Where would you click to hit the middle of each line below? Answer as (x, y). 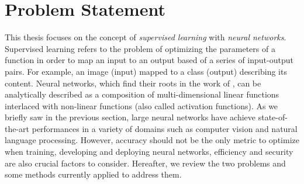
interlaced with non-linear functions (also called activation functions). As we (141, 105)
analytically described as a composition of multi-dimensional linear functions (142, 94)
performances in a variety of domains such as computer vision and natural (165, 128)
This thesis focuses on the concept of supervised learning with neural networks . (146, 37)
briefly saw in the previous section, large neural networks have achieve (130, 117)
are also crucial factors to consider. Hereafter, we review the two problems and (145, 163)
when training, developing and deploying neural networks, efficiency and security (149, 152)
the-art (17, 128)
